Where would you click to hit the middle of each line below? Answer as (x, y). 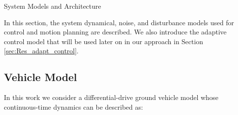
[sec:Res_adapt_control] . (41, 51)
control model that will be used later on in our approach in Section (103, 41)
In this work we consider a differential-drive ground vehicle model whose (111, 97)
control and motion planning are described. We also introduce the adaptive (115, 32)
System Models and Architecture (53, 6)
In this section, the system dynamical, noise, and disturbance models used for (119, 22)
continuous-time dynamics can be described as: (73, 107)
